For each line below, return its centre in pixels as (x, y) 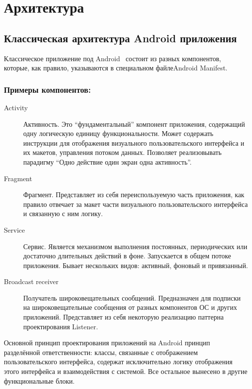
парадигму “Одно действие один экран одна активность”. (108, 161)
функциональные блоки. (39, 381)
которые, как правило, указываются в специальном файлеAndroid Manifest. (116, 68)
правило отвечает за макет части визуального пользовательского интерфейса (136, 204)
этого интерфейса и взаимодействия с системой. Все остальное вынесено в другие (126, 371)
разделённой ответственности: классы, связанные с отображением (101, 352)
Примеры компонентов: (47, 89)
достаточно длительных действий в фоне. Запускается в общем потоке (127, 256)
